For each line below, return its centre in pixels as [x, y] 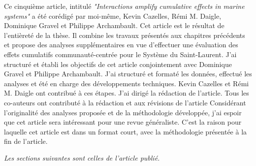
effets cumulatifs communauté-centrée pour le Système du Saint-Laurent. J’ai [120, 54]
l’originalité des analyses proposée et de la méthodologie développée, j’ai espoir [123, 112]
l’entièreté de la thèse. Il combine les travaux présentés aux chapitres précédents [125, 35]
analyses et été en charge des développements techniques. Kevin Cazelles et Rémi [127, 83]
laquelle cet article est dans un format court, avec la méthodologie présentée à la [126, 131]
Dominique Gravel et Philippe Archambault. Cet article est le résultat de [114, 25]
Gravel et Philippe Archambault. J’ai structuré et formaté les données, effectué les [128, 74]
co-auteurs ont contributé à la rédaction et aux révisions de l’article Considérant [125, 102]
